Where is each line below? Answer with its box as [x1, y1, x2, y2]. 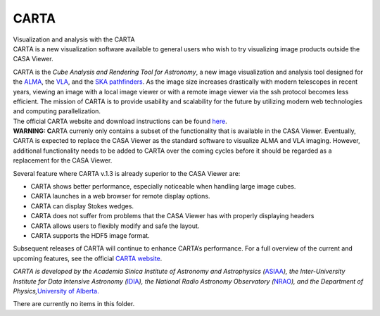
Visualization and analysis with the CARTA [13, 35, 135, 44]
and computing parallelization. [13, 107, 101, 115]
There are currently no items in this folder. [13, 300, 135, 308]
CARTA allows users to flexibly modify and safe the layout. [30, 222, 200, 230]
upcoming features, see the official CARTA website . [13, 254, 163, 263]
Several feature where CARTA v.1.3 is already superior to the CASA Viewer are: [13, 169, 241, 177]
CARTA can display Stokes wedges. [30, 201, 134, 210]
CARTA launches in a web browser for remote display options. [30, 192, 210, 201]
